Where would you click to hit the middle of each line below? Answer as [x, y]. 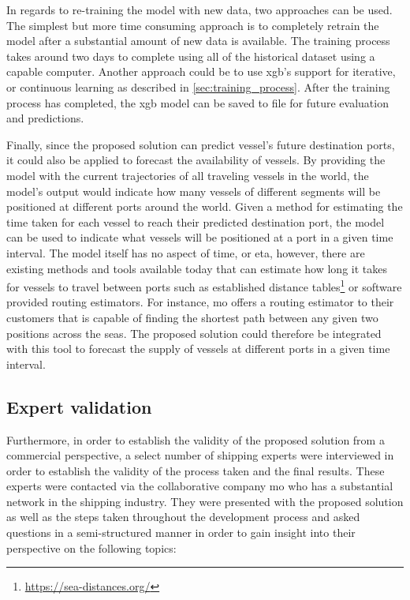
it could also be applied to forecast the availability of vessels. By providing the [196, 160]
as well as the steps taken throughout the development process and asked [183, 517]
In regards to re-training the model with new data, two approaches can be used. [199, 9]
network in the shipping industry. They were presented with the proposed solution [205, 501]
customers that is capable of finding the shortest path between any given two [192, 317]
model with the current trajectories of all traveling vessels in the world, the [188, 175]
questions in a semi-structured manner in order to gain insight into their [181, 532]
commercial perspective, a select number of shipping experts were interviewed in [200, 455]
